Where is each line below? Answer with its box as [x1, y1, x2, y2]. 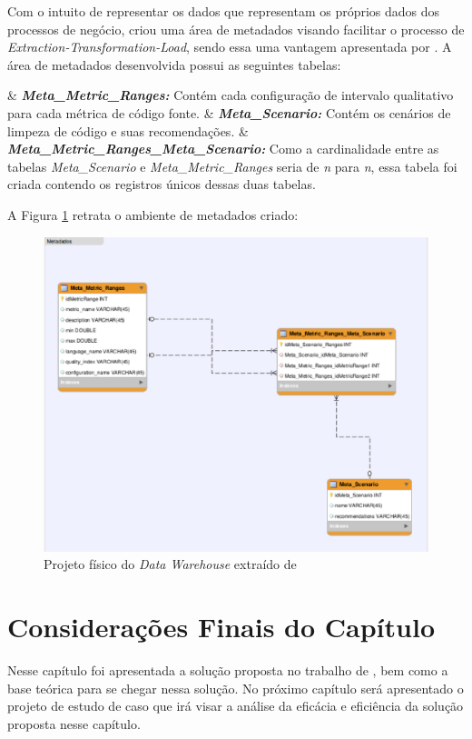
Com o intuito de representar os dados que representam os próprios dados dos [7, 2, 440, 20]
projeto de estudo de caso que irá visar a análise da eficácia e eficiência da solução [7, 696, 464, 715]
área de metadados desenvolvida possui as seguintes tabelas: [7, 55, 341, 74]
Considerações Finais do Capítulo [7, 608, 435, 645]
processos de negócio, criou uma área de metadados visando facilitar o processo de [7, 19, 465, 38]
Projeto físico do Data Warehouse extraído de [44, 554, 297, 574]
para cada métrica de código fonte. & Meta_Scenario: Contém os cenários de [7, 103, 451, 122]
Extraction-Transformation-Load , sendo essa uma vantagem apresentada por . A [7, 37, 452, 56]
